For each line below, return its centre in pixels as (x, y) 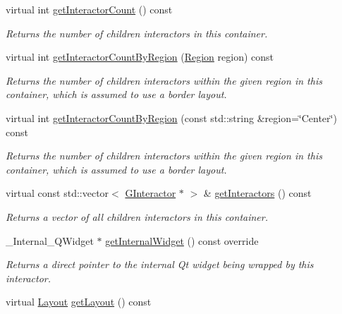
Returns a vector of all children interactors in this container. (137, 216)
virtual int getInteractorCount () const (89, 9)
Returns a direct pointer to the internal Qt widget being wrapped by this (160, 264)
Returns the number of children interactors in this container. (137, 33)
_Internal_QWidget (50, 240)
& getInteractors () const (257, 193)
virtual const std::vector (57, 193)
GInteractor (151, 193)
